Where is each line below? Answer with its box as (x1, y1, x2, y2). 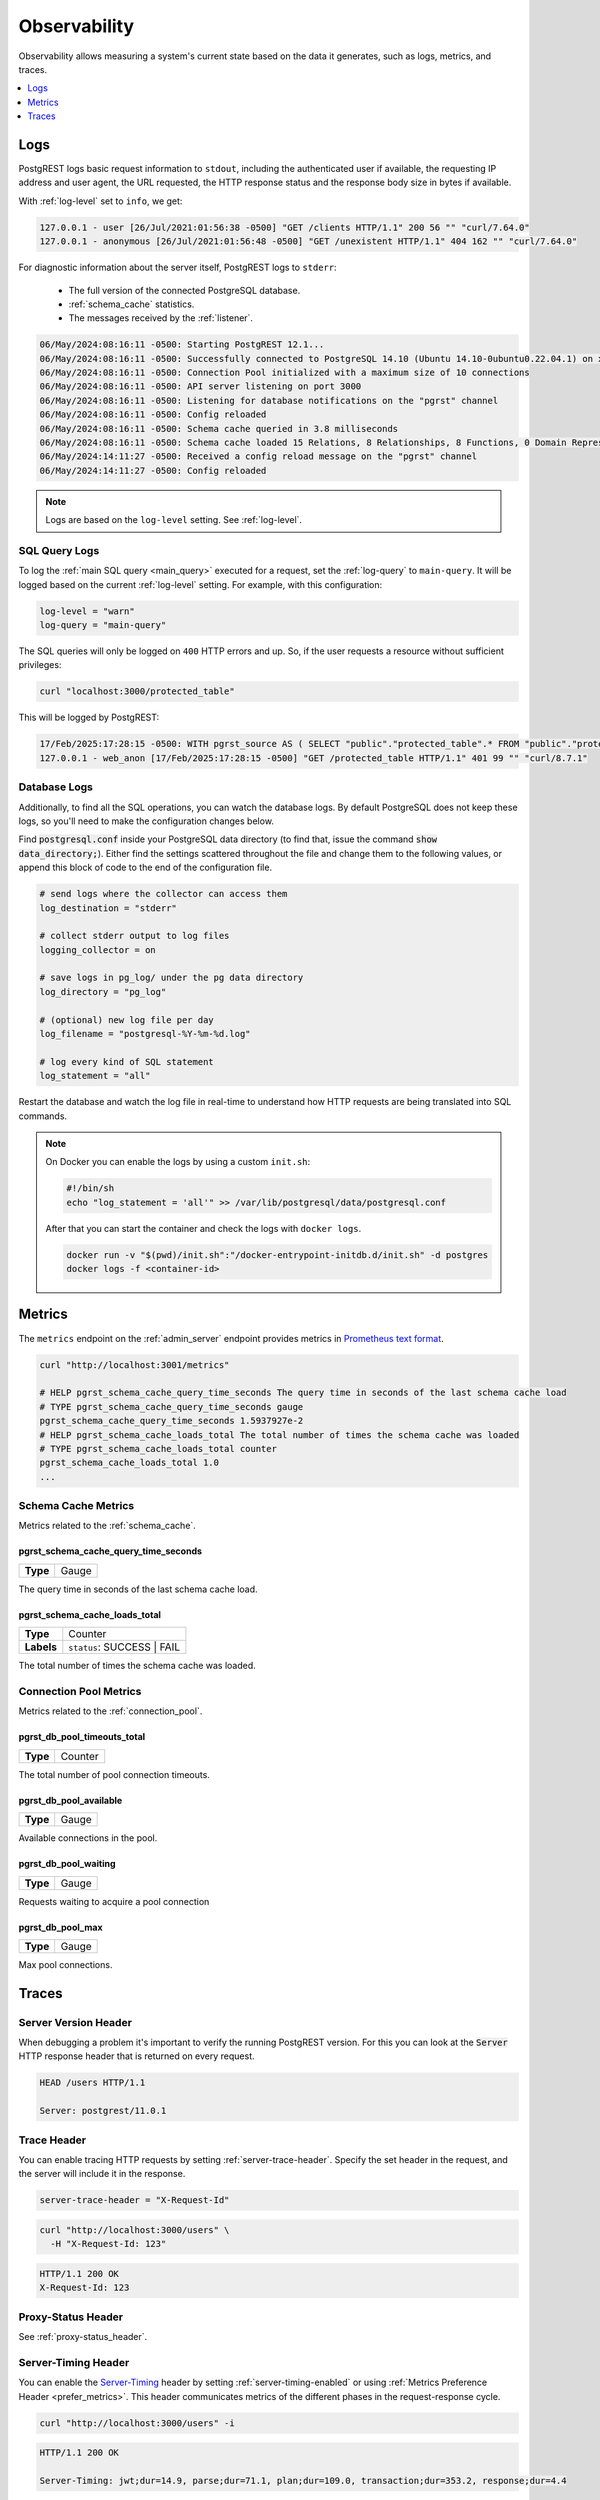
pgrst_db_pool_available (18, 1794, 123, 1806)
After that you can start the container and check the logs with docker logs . (45, 1222, 362, 1234)
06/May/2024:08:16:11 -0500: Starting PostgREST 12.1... (39, 339, 325, 350)
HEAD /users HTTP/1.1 (39, 2077, 146, 2089)
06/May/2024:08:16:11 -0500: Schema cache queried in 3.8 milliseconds (39, 423, 399, 434)
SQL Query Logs (18, 543, 100, 557)
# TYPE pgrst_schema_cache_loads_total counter (39, 1443, 277, 1454)
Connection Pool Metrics (18, 1684, 142, 1698)
